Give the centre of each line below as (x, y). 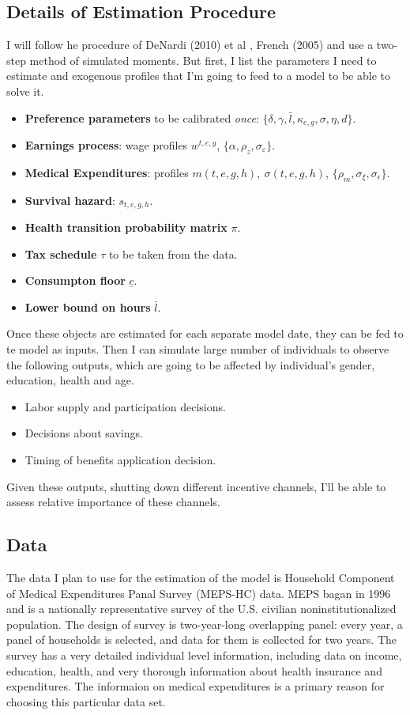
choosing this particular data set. (86, 701)
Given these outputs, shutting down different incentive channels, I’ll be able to (196, 486)
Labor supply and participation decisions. (125, 406)
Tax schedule (61, 253)
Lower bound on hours (88, 306)
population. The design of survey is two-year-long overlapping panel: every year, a (205, 624)
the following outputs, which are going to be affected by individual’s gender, (191, 364)
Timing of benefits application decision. (120, 460)
